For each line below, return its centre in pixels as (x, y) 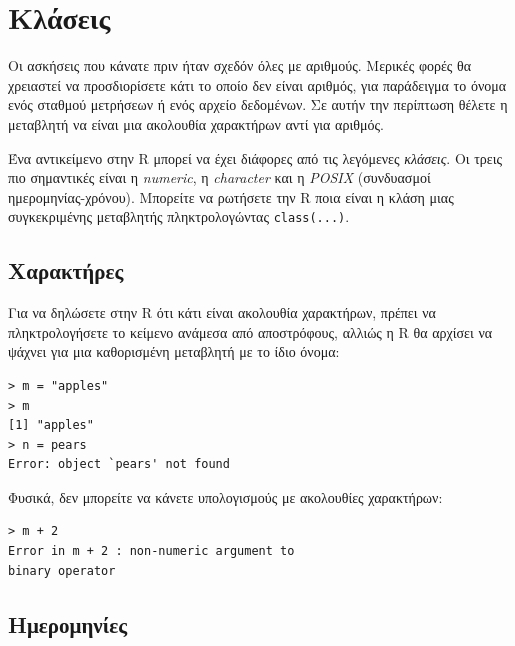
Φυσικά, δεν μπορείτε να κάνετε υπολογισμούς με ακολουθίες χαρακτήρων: (225, 496)
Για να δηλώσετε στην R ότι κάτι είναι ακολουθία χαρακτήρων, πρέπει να (222, 312)
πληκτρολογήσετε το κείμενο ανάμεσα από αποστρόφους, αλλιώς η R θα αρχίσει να (250, 331)
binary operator (62, 570)
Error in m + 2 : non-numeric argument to (151, 551)
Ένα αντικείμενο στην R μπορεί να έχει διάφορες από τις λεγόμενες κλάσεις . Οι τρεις (255, 157)
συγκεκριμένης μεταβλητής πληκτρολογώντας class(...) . (179, 216)
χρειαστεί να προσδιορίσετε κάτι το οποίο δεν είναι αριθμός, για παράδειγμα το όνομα (257, 84)
